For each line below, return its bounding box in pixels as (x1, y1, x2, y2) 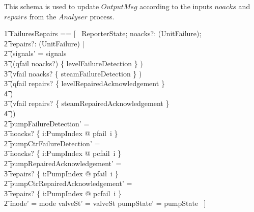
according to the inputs (139, 1, 212, 11)
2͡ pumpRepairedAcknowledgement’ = (4, 157, 122, 168)
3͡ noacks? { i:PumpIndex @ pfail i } (4, 128, 118, 139)
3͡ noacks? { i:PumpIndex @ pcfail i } (4, 148, 122, 158)
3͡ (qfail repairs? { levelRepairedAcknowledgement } (4, 78, 165, 89)
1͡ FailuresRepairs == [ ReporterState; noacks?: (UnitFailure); (4, 28, 202, 39)
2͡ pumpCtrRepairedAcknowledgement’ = (4, 178, 132, 189)
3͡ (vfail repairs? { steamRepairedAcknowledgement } (4, 98, 170, 109)
